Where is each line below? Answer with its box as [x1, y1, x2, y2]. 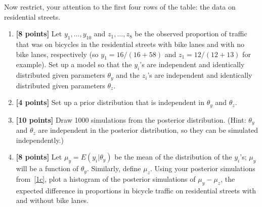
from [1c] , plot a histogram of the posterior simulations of [16, 173, 196, 184]
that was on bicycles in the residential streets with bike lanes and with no [16, 38, 245, 49]
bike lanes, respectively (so [16, 48, 99, 59]
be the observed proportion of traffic [135, 28, 247, 39]
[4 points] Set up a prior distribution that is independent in [16, 97, 204, 108]
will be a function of [16, 163, 79, 174]
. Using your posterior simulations [150, 163, 255, 174]
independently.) [16, 134, 64, 145]
